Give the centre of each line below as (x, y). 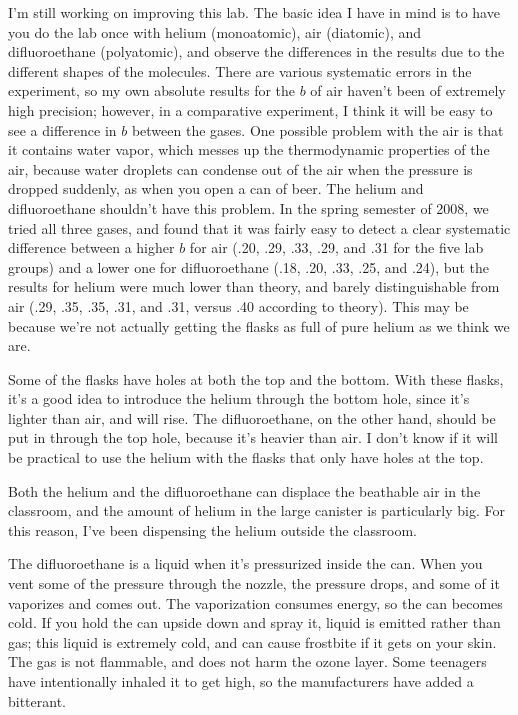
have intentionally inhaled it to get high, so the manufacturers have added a (241, 681)
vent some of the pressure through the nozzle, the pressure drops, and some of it (254, 583)
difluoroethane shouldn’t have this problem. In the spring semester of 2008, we (248, 207)
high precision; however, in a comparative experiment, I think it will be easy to (250, 109)
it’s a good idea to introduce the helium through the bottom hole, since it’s (239, 398)
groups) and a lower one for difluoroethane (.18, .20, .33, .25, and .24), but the (248, 266)
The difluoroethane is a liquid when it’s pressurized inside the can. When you (245, 563)
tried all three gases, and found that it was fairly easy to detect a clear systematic (259, 227)
